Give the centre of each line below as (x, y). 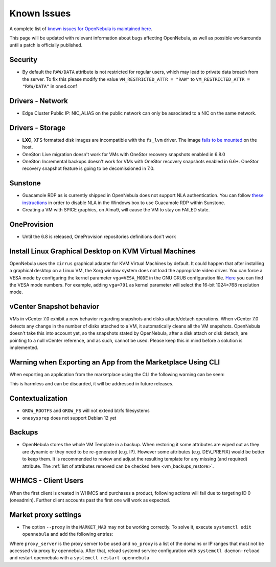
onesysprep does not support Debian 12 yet (69, 418)
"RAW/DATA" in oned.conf (50, 86)
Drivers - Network (39, 101)
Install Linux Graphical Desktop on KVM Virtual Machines (103, 251)
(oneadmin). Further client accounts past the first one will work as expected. (90, 500)
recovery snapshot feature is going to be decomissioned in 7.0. (88, 168)
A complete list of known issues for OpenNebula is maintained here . (81, 29)
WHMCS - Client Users (47, 481)
